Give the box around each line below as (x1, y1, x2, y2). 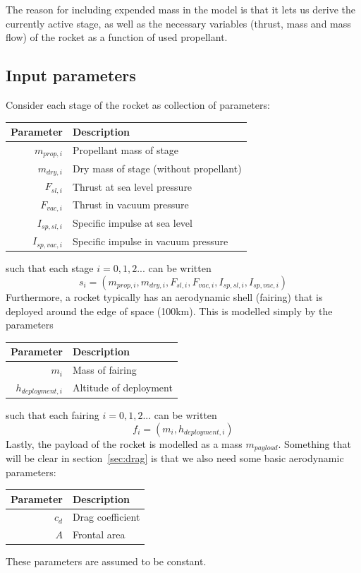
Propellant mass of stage (72, 143, 179, 158)
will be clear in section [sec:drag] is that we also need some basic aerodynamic (6, 450, 344, 465)
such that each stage (6, 261, 94, 276)
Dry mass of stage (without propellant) (72, 161, 242, 176)
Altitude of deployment (72, 380, 173, 395)
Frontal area (72, 527, 126, 542)
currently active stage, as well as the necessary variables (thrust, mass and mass (6, 16, 351, 30)
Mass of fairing (72, 362, 137, 377)
